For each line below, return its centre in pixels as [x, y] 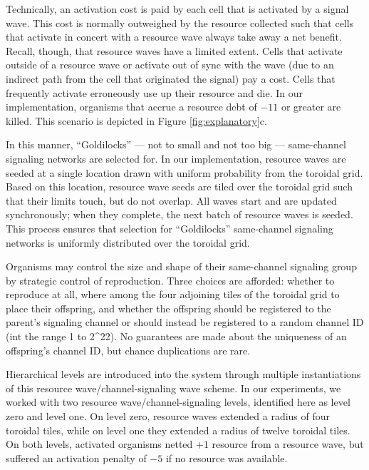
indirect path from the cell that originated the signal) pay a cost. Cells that [171, 78]
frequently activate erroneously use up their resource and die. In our [155, 92]
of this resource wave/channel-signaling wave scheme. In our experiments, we [173, 388]
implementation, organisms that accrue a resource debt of [131, 107]
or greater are [311, 107]
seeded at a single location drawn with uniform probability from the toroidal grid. [184, 172]
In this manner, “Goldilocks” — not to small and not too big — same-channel [176, 144]
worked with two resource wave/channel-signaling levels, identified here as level [178, 402]
